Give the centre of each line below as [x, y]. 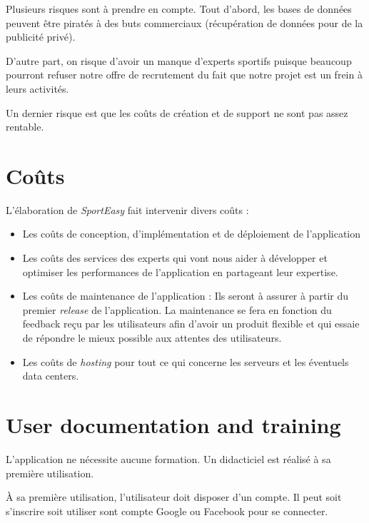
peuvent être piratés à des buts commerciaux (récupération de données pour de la [184, 22]
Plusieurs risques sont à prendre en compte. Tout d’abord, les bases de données [179, 9]
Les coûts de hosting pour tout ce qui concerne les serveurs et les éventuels [186, 361]
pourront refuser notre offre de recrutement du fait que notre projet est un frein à [184, 75]
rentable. [25, 127]
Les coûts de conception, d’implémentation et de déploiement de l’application [192, 234]
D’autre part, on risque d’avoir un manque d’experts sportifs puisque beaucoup [179, 60]
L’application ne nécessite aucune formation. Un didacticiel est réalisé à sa [168, 458]
